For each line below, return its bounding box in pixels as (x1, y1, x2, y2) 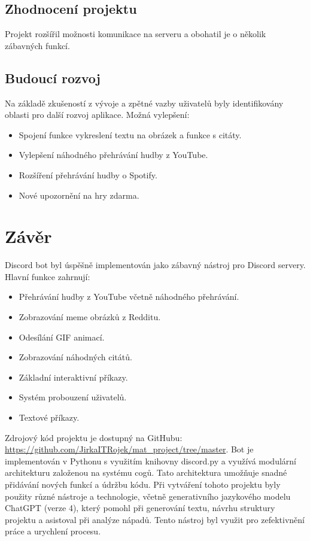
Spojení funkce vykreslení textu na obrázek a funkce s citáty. (19, 128, 242, 141)
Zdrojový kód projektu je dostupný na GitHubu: (5, 431, 183, 443)
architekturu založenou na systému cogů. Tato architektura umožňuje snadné (5, 466, 287, 479)
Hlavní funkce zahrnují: (5, 270, 90, 282)
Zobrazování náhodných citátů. (19, 351, 132, 363)
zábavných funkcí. (5, 39, 70, 51)
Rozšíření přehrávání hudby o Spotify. (19, 168, 157, 181)
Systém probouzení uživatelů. (19, 391, 127, 403)
